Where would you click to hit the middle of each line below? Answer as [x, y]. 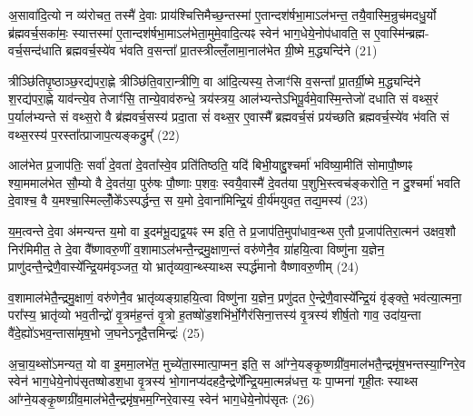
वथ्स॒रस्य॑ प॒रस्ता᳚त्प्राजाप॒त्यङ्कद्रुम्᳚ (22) [94, 134]
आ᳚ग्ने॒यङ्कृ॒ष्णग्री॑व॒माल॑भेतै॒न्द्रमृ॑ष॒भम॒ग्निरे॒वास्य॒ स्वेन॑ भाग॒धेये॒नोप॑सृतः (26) [162, 398]
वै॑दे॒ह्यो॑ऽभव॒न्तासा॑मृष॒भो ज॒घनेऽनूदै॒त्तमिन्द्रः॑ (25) [107, 332]
